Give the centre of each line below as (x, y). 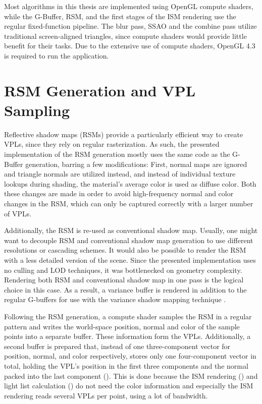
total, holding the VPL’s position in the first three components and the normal (126, 365)
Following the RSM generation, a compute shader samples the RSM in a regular (128, 316)
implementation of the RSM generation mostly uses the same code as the (117, 154)
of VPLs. (18, 213)
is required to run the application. (57, 55)
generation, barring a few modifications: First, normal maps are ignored (136, 164)
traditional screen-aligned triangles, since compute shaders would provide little (125, 36)
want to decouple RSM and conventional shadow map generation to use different (129, 240)
